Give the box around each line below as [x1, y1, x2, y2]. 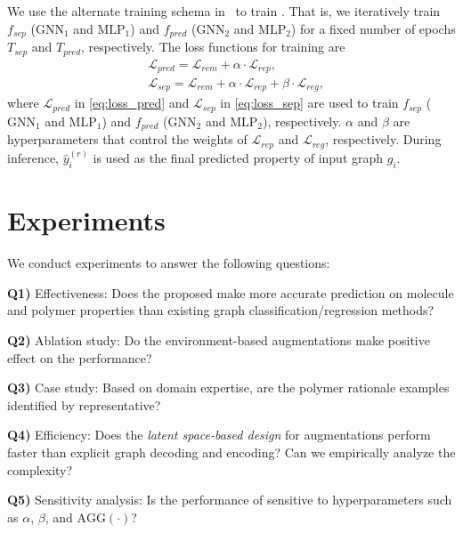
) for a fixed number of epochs [290, 19, 456, 37]
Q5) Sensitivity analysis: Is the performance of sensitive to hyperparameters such [7, 490, 452, 509]
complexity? [7, 460, 73, 479]
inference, [7, 149, 59, 167]
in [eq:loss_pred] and [74, 93, 190, 112]
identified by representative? [7, 395, 161, 414]
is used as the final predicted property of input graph [93, 149, 384, 167]
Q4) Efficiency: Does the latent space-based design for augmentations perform [7, 425, 431, 444]
